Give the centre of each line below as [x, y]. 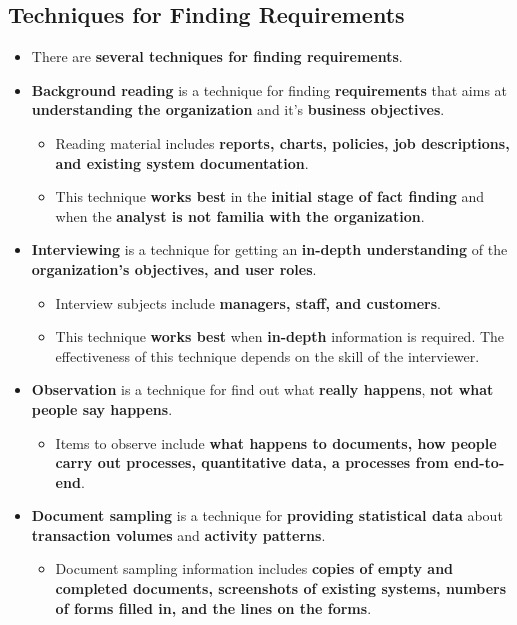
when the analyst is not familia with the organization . [240, 215]
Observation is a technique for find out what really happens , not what [262, 389]
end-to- [479, 462]
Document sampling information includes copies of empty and [254, 568]
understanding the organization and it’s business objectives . [238, 109]
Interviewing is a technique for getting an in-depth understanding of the [269, 249]
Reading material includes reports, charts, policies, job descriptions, [282, 142]
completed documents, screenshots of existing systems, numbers [281, 588]
